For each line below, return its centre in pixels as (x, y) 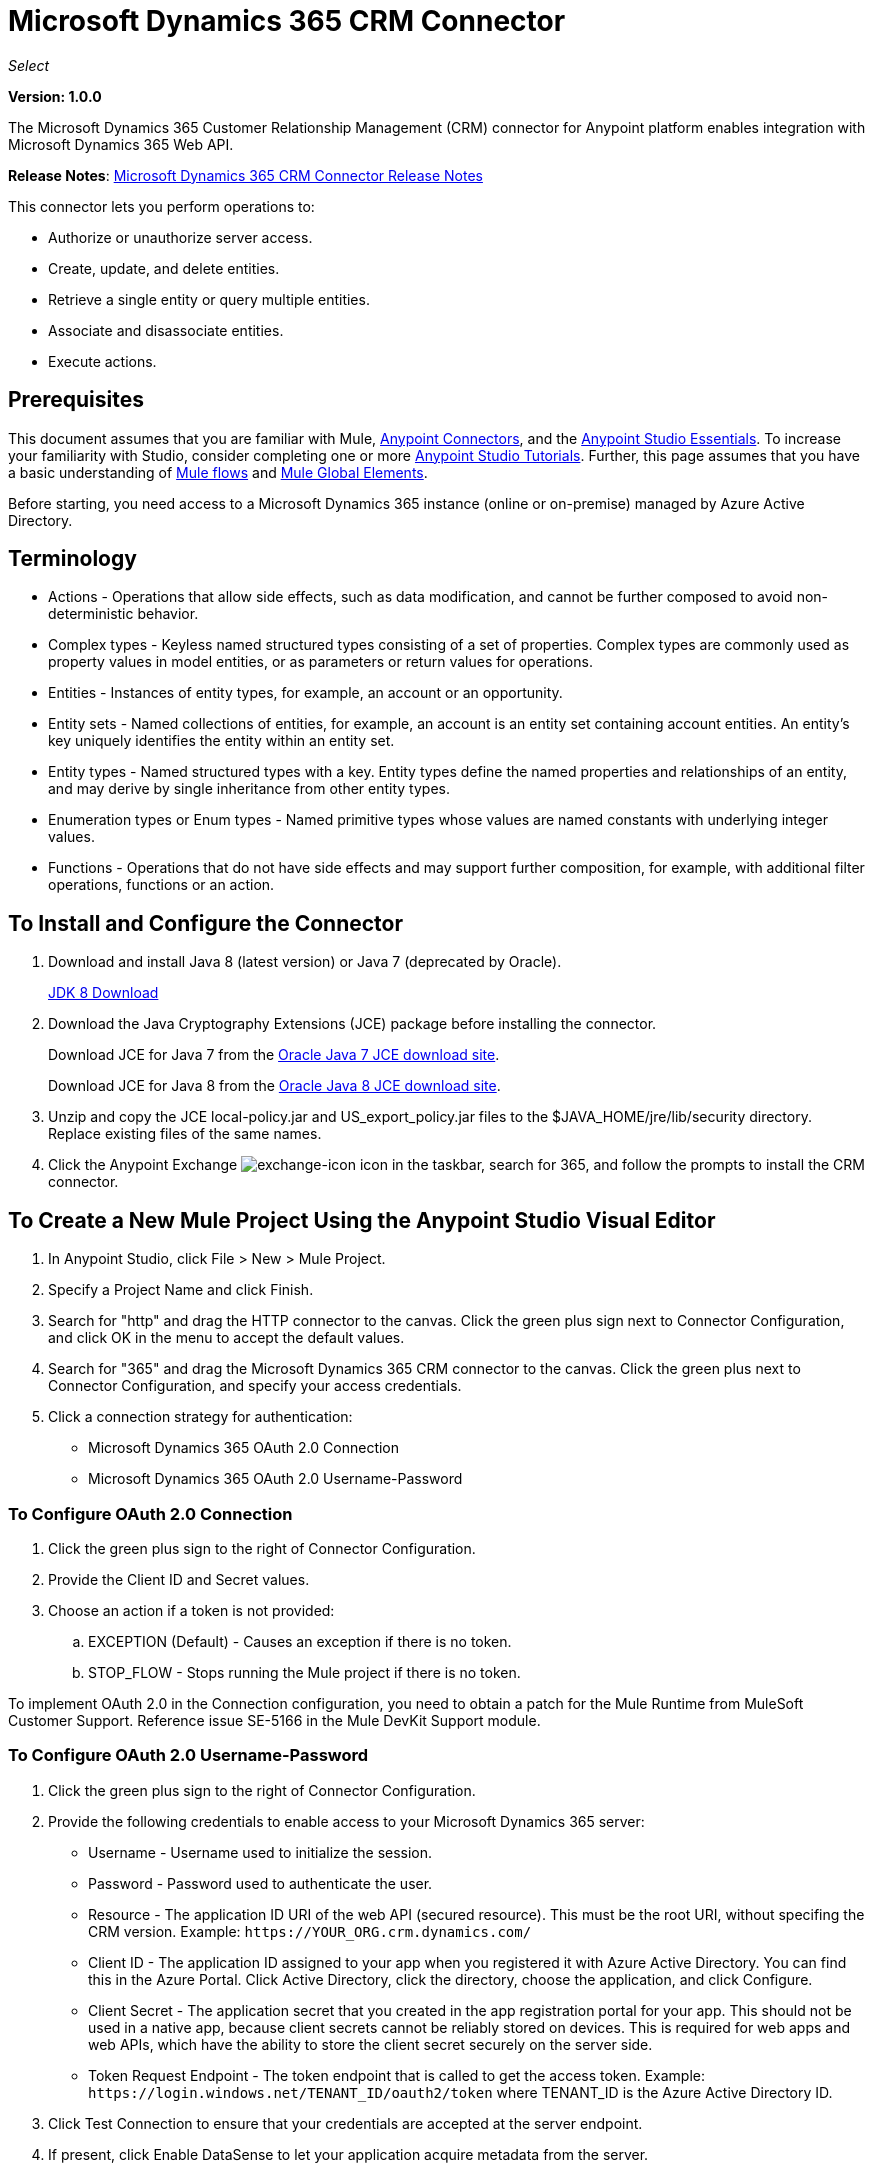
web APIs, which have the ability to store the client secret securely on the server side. (370, 2044)
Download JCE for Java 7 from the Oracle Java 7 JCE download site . (274, 1055)
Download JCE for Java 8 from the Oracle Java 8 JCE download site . (274, 1086)
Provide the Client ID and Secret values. (179, 1579)
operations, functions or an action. (161, 885)
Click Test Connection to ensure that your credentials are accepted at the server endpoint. (345, 2123)
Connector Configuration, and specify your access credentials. (255, 1386)
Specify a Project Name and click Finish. (181, 1290)
